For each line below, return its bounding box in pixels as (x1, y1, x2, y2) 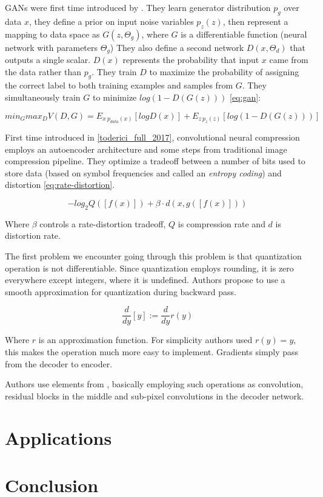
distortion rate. (5, 229, 61, 242)
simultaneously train (5, 91, 81, 104)
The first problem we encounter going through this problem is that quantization (5, 249, 302, 262)
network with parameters (5, 41, 98, 53)
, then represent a (222, 15, 288, 27)
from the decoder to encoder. (5, 357, 113, 370)
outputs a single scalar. (5, 53, 91, 66)
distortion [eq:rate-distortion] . (5, 178, 115, 191)
